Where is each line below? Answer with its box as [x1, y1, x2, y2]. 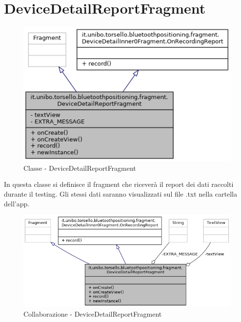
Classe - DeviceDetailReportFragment [23, 162, 136, 173]
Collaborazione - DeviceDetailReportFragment [23, 308, 162, 319]
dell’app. [4, 198, 30, 208]
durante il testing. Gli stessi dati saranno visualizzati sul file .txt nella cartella [4, 188, 237, 199]
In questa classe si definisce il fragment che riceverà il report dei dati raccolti [4, 179, 234, 189]
